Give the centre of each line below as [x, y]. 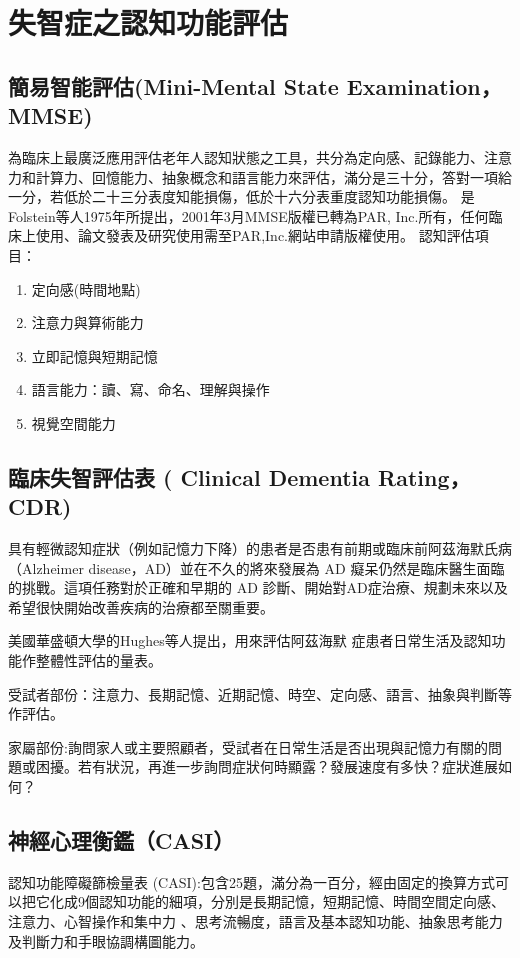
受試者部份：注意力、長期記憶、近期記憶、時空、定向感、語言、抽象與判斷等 [260, 693]
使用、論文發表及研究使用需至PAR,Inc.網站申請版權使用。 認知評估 [255, 235]
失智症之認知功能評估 [148, 22]
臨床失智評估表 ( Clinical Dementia [189, 476]
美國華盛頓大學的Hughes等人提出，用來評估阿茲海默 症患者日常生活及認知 [250, 640]
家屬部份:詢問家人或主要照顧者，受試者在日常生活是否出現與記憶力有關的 [248, 746]
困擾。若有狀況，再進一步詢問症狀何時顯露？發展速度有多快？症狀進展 [266, 766]
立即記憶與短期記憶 [94, 355]
